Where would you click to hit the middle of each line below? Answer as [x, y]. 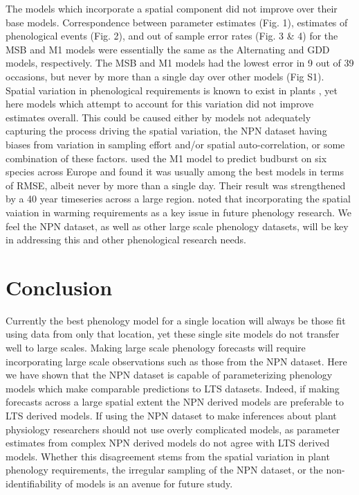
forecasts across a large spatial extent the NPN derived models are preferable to [175, 402]
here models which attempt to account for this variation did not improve [160, 104]
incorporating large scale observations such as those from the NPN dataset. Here [176, 361]
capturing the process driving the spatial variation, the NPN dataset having [166, 131]
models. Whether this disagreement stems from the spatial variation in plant [168, 456]
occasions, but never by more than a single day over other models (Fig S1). [165, 76]
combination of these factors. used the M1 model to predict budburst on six [166, 158]
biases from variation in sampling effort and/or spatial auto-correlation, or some [175, 144]
